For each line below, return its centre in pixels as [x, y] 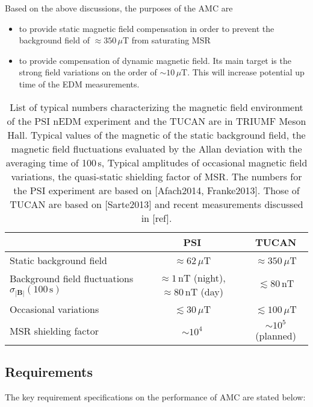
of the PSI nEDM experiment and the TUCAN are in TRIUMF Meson [156, 121]
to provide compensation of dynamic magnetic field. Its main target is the [155, 60]
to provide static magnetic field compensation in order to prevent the [147, 28]
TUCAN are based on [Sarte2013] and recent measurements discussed [156, 204]
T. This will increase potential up [243, 72]
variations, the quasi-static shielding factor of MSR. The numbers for [156, 176]
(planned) [276, 335]
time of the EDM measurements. [79, 84]
